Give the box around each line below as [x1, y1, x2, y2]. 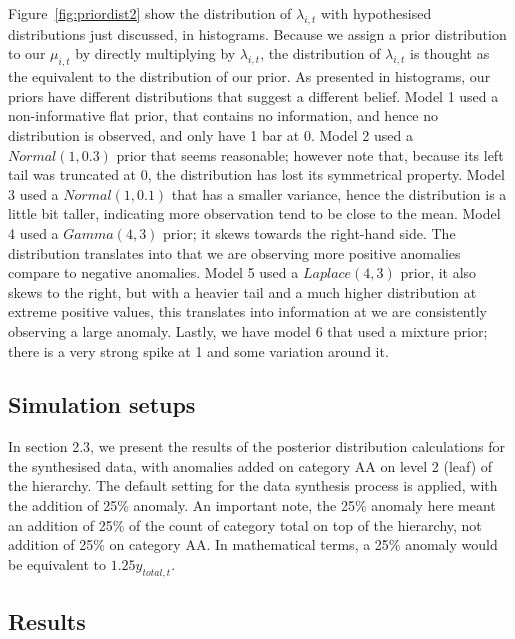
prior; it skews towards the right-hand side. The [163, 222, 456, 243]
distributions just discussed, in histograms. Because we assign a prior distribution [8, 23, 507, 44]
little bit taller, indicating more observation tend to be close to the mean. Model [8, 203, 501, 224]
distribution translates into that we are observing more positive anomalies [8, 242, 461, 263]
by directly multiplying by [75, 43, 236, 64]
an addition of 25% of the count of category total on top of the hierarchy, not [8, 514, 482, 535]
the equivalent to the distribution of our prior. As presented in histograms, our [8, 66, 491, 87]
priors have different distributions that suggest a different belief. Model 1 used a [8, 85, 499, 106]
